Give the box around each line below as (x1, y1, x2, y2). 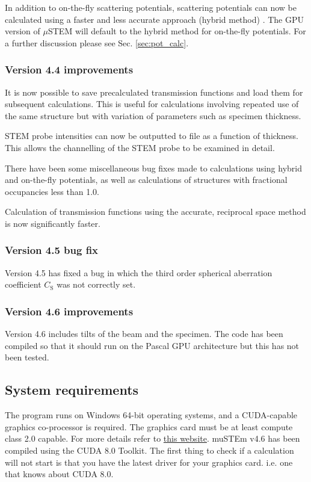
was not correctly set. (57, 278, 136, 291)
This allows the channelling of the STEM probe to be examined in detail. (5, 141, 275, 153)
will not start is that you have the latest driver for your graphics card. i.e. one (5, 456, 293, 468)
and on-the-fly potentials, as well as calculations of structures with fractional (5, 173, 288, 186)
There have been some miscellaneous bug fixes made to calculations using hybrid (5, 161, 303, 174)
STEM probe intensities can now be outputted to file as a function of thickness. (5, 129, 298, 142)
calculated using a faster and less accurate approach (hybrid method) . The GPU (5, 13, 304, 25)
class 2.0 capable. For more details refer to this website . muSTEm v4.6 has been (5, 432, 300, 445)
